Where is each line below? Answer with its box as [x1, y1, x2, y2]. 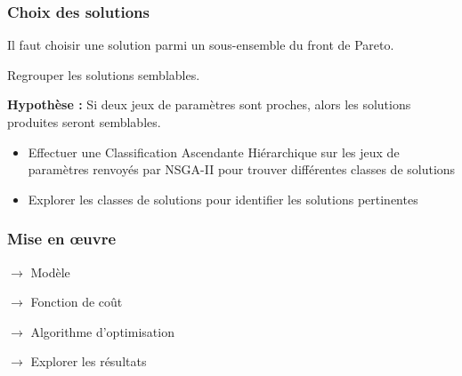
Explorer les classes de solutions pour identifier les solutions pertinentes [28, 189, 418, 208]
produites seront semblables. [7, 113, 161, 131]
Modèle [30, 262, 70, 281]
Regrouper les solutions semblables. [7, 65, 200, 84]
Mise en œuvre [7, 228, 117, 250]
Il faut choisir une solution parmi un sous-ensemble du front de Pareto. [7, 36, 394, 54]
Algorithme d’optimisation [30, 322, 174, 340]
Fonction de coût [30, 292, 123, 311]
